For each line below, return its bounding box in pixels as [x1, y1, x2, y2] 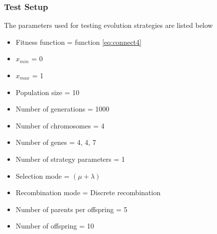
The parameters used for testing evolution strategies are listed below [4, 20, 213, 30]
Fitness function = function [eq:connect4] [15, 36, 142, 47]
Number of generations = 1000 [15, 104, 109, 114]
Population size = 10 [15, 87, 80, 97]
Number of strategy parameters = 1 [15, 153, 125, 164]
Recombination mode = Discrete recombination [15, 187, 161, 198]
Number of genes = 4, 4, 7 [15, 137, 96, 147]
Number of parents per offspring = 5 [15, 204, 127, 214]
